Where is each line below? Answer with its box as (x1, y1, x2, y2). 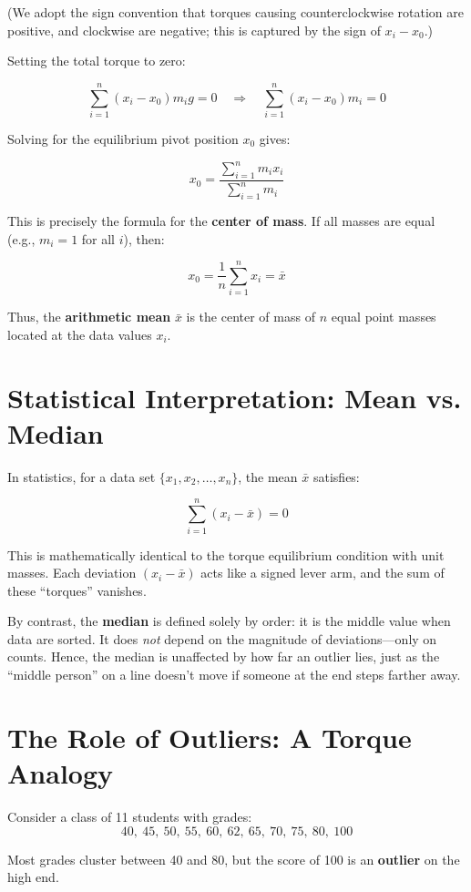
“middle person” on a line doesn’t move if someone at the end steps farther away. (7, 665, 461, 684)
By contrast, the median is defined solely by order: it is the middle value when (7, 611, 451, 631)
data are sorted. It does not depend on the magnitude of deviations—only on (7, 629, 437, 648)
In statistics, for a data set (7, 467, 156, 486)
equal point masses (331, 307, 436, 326)
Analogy (7, 754, 114, 792)
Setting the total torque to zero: (7, 51, 186, 70)
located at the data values (7, 324, 152, 343)
